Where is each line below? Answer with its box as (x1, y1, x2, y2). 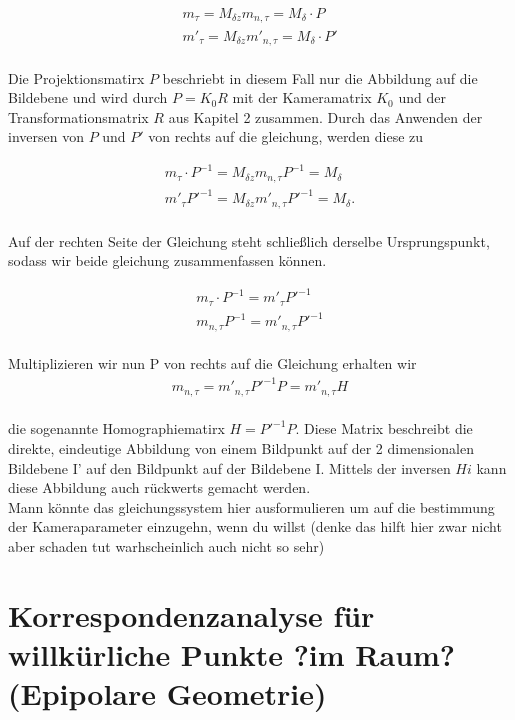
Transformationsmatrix (8, 106, 149, 127)
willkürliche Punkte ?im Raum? (8, 633, 456, 674)
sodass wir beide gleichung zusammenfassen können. (8, 250, 327, 271)
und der (398, 87, 446, 108)
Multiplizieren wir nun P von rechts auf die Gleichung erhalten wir (8, 353, 417, 374)
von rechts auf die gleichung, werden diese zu (148, 126, 424, 147)
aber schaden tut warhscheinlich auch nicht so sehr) (8, 535, 325, 556)
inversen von (8, 126, 84, 147)
